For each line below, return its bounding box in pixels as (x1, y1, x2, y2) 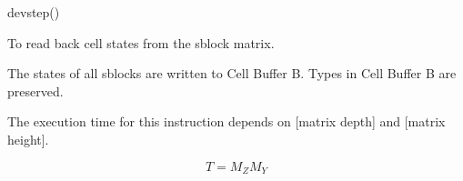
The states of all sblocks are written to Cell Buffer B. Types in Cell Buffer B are (7, 64, 457, 83)
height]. (7, 129, 49, 148)
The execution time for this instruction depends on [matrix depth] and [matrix (7, 112, 446, 131)
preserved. (7, 81, 64, 100)
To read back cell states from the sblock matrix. (7, 33, 275, 52)
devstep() (7, 3, 60, 21)
